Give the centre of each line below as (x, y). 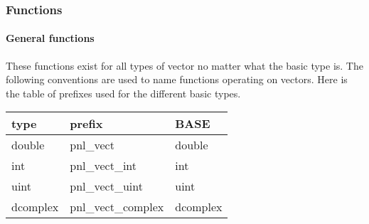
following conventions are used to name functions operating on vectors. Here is (177, 79)
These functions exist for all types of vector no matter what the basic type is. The (184, 65)
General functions (50, 38)
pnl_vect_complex (117, 207)
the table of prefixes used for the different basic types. (123, 93)
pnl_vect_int (103, 166)
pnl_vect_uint (106, 186)
